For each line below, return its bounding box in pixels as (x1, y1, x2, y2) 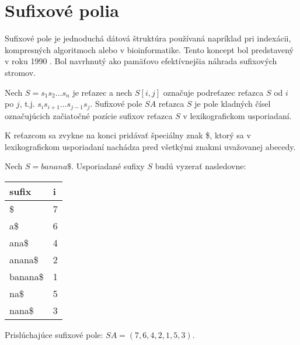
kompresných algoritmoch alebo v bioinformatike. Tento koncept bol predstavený (5, 43, 294, 55)
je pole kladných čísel (194, 97, 271, 110)
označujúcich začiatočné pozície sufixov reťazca (5, 109, 173, 121)
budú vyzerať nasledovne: (155, 160, 246, 172)
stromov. (5, 66, 36, 78)
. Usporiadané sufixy (71, 160, 145, 172)
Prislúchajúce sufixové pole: (5, 328, 103, 340)
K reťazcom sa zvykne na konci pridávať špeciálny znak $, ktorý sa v (5, 129, 251, 141)
